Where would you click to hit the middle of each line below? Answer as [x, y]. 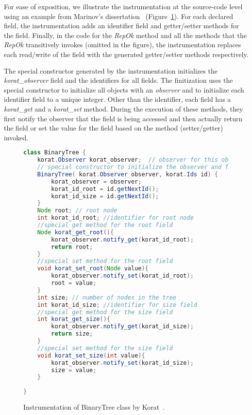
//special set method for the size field [105, 348]
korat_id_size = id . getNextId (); [105, 196]
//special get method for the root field [105, 225]
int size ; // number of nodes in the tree [107, 297]
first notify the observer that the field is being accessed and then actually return [123, 118]
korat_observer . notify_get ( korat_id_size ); [122, 327]
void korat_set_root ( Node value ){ [93, 269]
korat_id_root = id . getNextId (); [105, 189]
